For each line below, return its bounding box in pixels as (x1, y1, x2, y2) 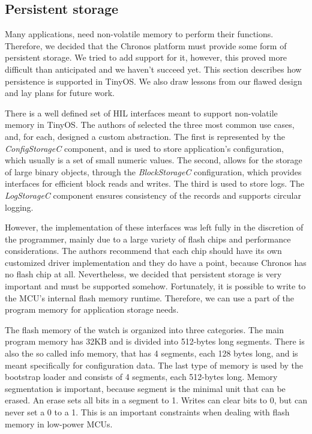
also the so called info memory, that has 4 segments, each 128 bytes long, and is (5, 347, 298, 360)
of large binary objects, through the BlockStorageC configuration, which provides (5, 165, 302, 178)
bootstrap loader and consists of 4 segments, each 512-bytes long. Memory (5, 370, 278, 383)
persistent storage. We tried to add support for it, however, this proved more (5, 51, 287, 64)
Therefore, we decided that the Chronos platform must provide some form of (5, 39, 287, 52)
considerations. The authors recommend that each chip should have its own (5, 244, 282, 257)
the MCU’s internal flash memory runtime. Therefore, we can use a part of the (5, 291, 294, 304)
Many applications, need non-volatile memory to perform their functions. (5, 28, 274, 40)
